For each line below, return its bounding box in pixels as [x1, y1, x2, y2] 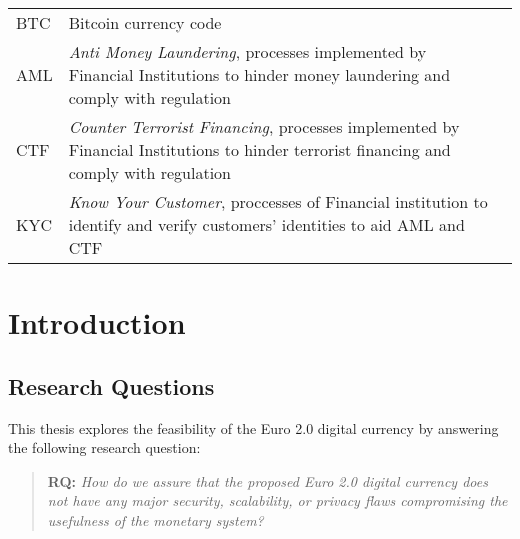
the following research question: [8, 437, 201, 458]
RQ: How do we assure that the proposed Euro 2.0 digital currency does [47, 470, 488, 491]
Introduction [8, 302, 186, 343]
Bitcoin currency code [68, 11, 222, 34]
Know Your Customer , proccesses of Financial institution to [68, 190, 488, 213]
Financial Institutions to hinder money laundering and [68, 63, 451, 86]
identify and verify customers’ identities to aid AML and [68, 213, 465, 236]
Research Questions [8, 370, 215, 401]
